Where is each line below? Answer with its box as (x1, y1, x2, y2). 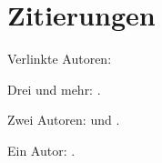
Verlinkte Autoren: (7, 49, 112, 68)
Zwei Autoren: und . (7, 110, 120, 129)
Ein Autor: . (7, 140, 76, 159)
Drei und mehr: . (7, 79, 101, 98)
